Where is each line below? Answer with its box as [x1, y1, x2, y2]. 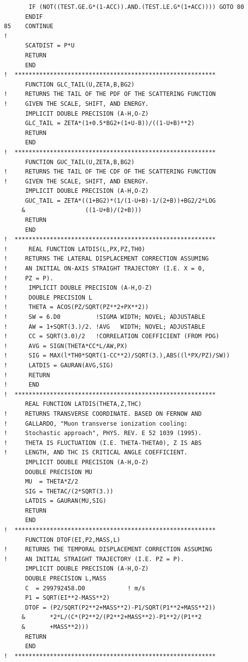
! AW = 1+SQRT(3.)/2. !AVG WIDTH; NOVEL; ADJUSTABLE [4, 323, 206, 330]
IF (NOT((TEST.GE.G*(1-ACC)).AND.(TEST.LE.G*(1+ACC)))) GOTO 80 [29, 3, 244, 10]
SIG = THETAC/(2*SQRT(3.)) [25, 487, 113, 495]
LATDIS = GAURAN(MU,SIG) [25, 497, 106, 505]
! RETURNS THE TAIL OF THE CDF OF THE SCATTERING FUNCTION [4, 168, 216, 176]
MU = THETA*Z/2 [25, 478, 78, 485]
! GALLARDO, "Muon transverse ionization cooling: [4, 420, 188, 427]
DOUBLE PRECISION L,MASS [25, 575, 106, 582]
